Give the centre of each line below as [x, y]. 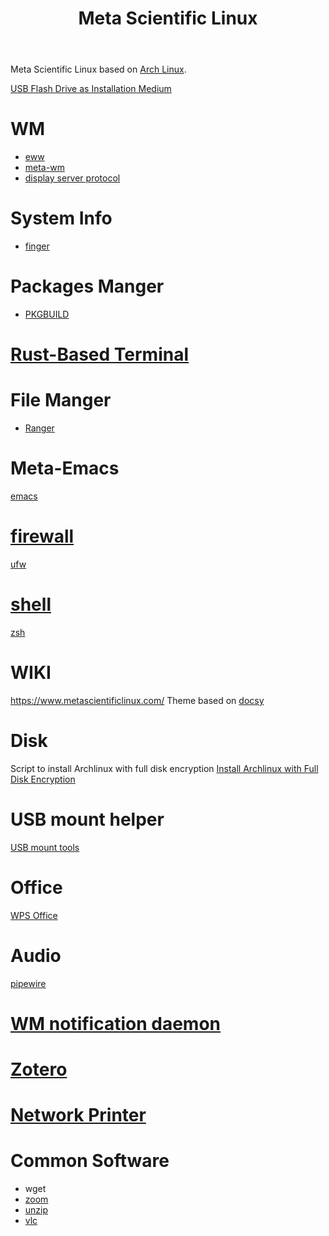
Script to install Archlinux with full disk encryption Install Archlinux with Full [164, 768]
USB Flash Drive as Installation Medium [91, 89]
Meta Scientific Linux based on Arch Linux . [98, 69]
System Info [61, 218]
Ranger [39, 428]
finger [37, 246]
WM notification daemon [115, 1023]
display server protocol [72, 178]
